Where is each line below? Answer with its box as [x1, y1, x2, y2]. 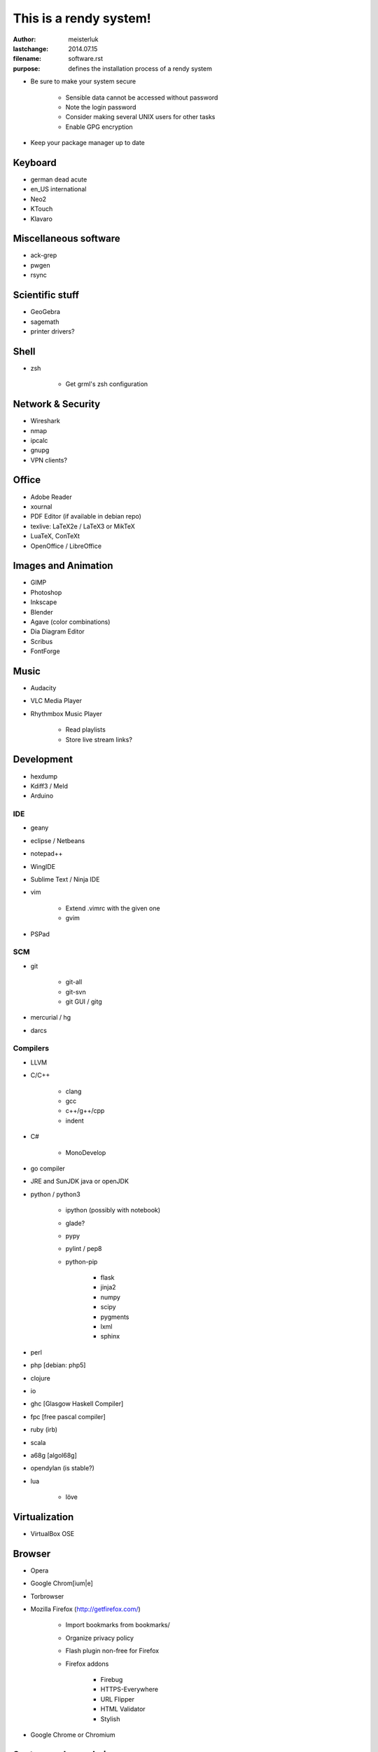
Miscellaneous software [13, 233, 120, 245]
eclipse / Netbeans [30, 836, 85, 844]
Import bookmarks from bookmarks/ [65, 1621, 171, 1629]
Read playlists [65, 725, 106, 734]
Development [13, 753, 73, 765]
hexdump [30, 772, 58, 781]
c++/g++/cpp [65, 1107, 105, 1115]
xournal [30, 502, 52, 511]
